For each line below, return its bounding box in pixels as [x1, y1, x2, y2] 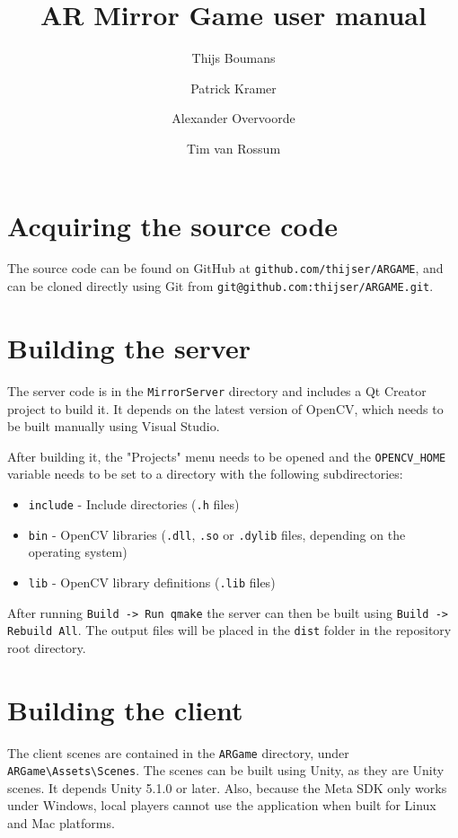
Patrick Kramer [190, 78, 277, 97]
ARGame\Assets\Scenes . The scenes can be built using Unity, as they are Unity [7, 761, 445, 780]
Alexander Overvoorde [172, 109, 295, 128]
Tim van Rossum [186, 138, 281, 157]
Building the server [7, 329, 251, 366]
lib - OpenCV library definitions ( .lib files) [28, 572, 276, 591]
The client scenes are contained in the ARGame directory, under [7, 743, 349, 762]
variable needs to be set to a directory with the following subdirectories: [7, 464, 403, 483]
